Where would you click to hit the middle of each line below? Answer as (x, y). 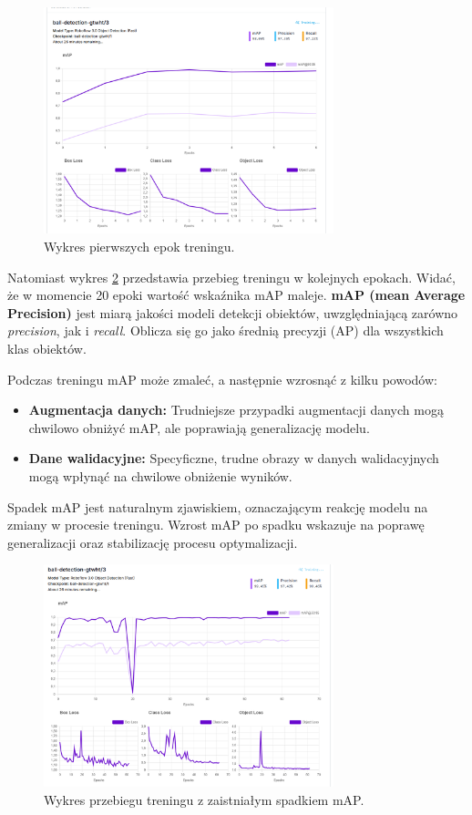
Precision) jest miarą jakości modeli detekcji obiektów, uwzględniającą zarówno (233, 312)
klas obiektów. (47, 348)
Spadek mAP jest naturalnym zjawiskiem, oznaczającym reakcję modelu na (218, 506)
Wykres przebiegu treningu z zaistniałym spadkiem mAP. (204, 800)
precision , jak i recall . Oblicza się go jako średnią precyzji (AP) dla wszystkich (226, 330)
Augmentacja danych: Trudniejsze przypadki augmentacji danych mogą (236, 410)
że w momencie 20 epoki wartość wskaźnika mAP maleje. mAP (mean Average (236, 295)
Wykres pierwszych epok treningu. (139, 247)
